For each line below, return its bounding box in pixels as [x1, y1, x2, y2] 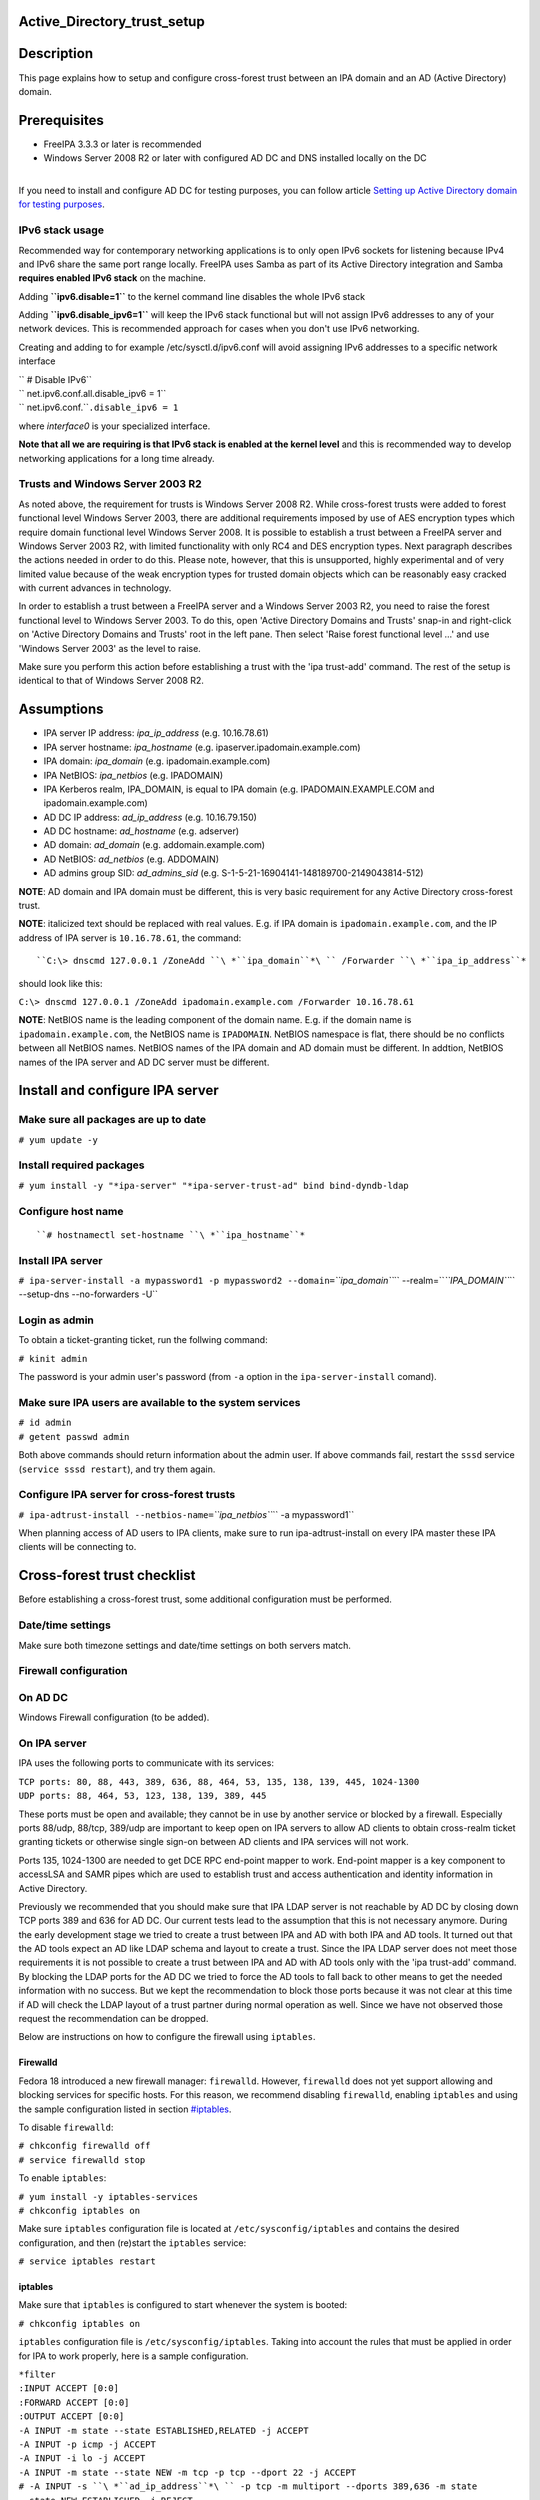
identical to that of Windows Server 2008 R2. [18, 675, 205, 687]
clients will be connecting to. [18, 1541, 137, 1553]
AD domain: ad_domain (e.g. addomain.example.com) [43, 839, 265, 851]
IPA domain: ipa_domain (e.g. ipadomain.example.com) [43, 755, 271, 767]
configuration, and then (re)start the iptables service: [18, 2236, 247, 2249]
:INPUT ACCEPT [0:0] [18, 2383, 120, 2394]
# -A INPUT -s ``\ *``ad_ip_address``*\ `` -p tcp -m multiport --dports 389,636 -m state [18, 2481, 478, 2492]
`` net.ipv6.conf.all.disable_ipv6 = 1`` [18, 388, 167, 400]
